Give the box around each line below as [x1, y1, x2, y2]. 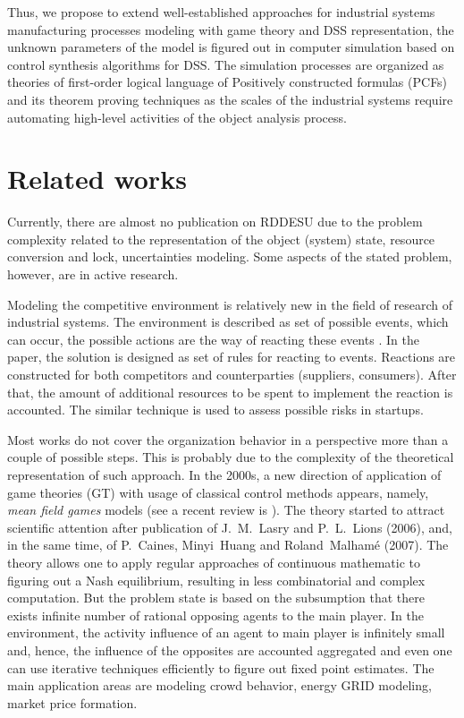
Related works [7, 160, 187, 197]
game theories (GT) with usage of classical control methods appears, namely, [7, 483, 429, 501]
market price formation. [7, 693, 138, 712]
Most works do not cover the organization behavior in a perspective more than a [7, 430, 449, 449]
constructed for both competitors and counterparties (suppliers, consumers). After [7, 365, 457, 384]
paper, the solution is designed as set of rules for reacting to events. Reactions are [7, 347, 456, 366]
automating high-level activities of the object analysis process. [7, 107, 347, 126]
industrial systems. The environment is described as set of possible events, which [7, 312, 449, 331]
